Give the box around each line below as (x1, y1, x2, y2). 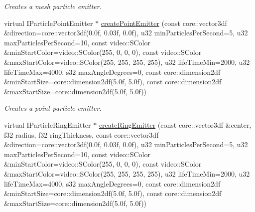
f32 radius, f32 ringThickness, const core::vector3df (4, 129, 159, 140)
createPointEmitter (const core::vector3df (101, 17, 227, 28)
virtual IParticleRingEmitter (4, 119, 91, 130)
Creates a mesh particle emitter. (4, 1, 102, 11)
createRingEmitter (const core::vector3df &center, (99, 119, 252, 130)
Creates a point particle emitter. (4, 103, 102, 113)
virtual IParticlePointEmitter (4, 17, 93, 28)
